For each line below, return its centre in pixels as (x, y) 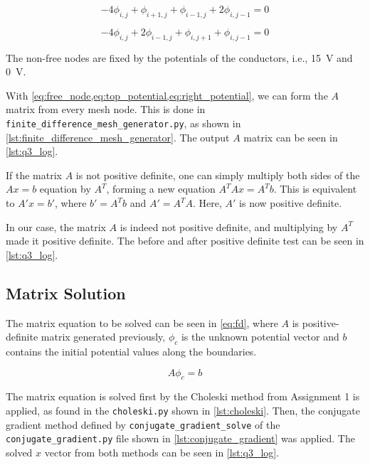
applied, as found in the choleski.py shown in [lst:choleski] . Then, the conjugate (183, 410)
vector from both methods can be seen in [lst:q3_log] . (162, 452)
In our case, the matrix (56, 226)
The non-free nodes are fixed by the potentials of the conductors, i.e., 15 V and (179, 57)
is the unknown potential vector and (260, 337)
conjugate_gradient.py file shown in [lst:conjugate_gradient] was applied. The (180, 438)
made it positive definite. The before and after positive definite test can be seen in (185, 241)
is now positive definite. (291, 203)
